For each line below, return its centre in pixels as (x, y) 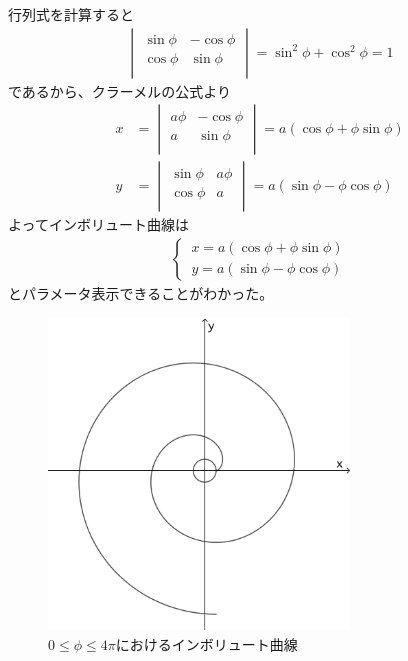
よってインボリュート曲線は (98, 224)
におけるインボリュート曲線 (206, 643)
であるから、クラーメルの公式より (120, 90)
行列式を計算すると (71, 14)
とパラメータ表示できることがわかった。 (141, 292)
